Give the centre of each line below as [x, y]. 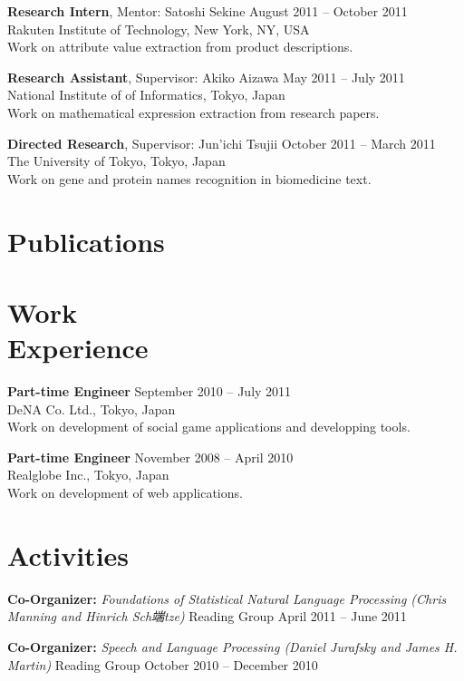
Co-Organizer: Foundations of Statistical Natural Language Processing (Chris [227, 598]
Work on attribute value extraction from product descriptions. [180, 47]
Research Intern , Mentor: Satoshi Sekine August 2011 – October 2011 [208, 11]
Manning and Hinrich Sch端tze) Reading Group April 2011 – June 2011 [207, 616]
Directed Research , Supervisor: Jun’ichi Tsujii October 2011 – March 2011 [222, 143]
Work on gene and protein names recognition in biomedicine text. [189, 178]
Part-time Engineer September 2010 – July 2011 [150, 391]
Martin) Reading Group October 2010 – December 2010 [163, 664]
